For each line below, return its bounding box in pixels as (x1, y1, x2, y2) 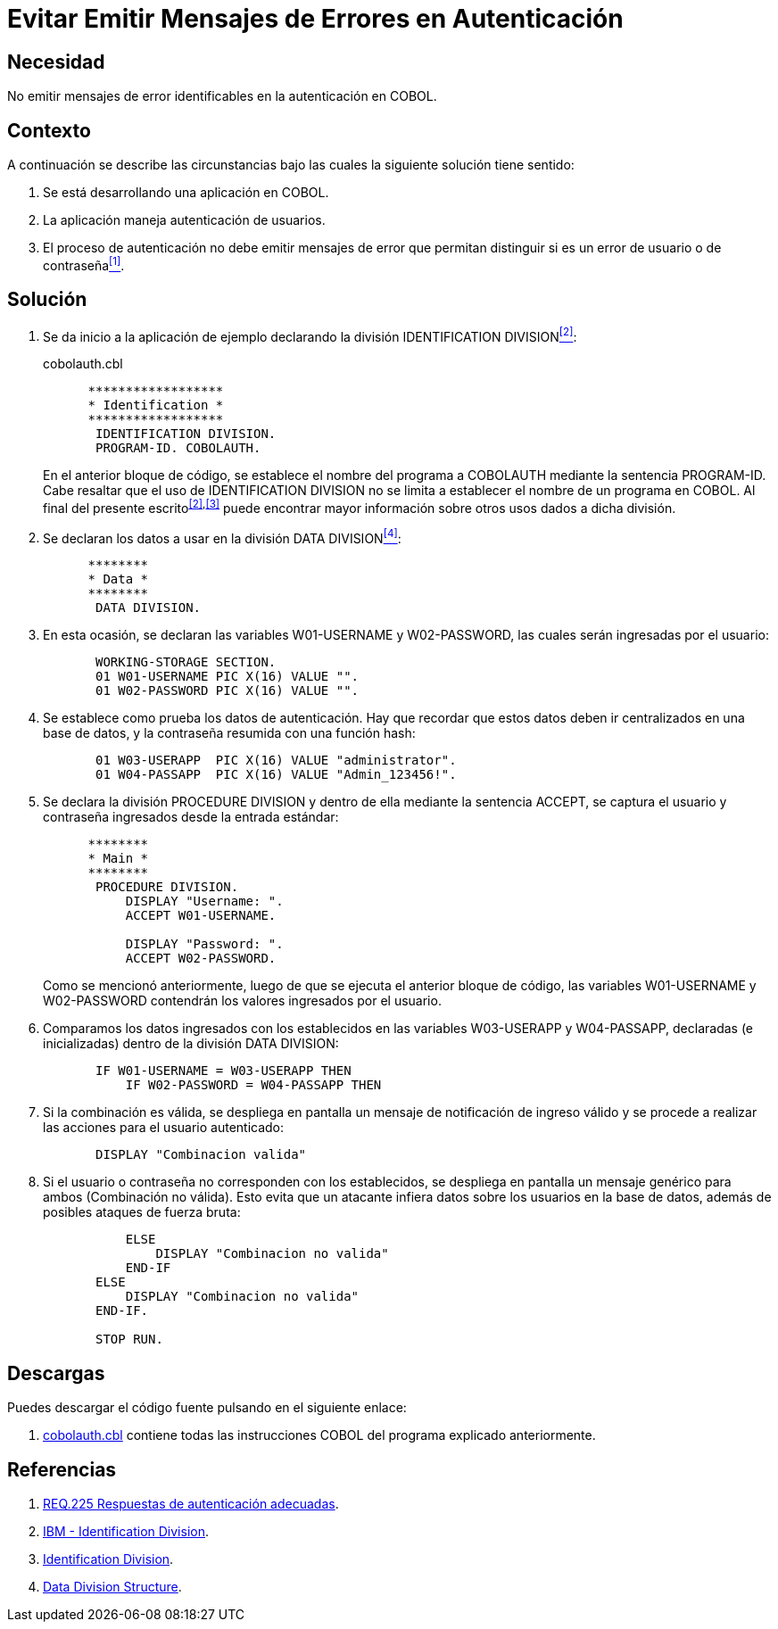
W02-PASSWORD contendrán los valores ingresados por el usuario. (43, 993, 442, 1009)
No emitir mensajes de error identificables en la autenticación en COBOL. (7, 88, 437, 104)
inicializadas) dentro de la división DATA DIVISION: (43, 1036, 339, 1052)
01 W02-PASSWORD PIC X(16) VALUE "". (95, 683, 360, 699)
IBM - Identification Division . (43, 1524, 210, 1540)
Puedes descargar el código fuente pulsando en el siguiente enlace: (7, 1400, 407, 1416)
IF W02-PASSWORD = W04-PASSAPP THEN (125, 1078, 382, 1093)
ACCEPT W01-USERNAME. (125, 908, 277, 923)
